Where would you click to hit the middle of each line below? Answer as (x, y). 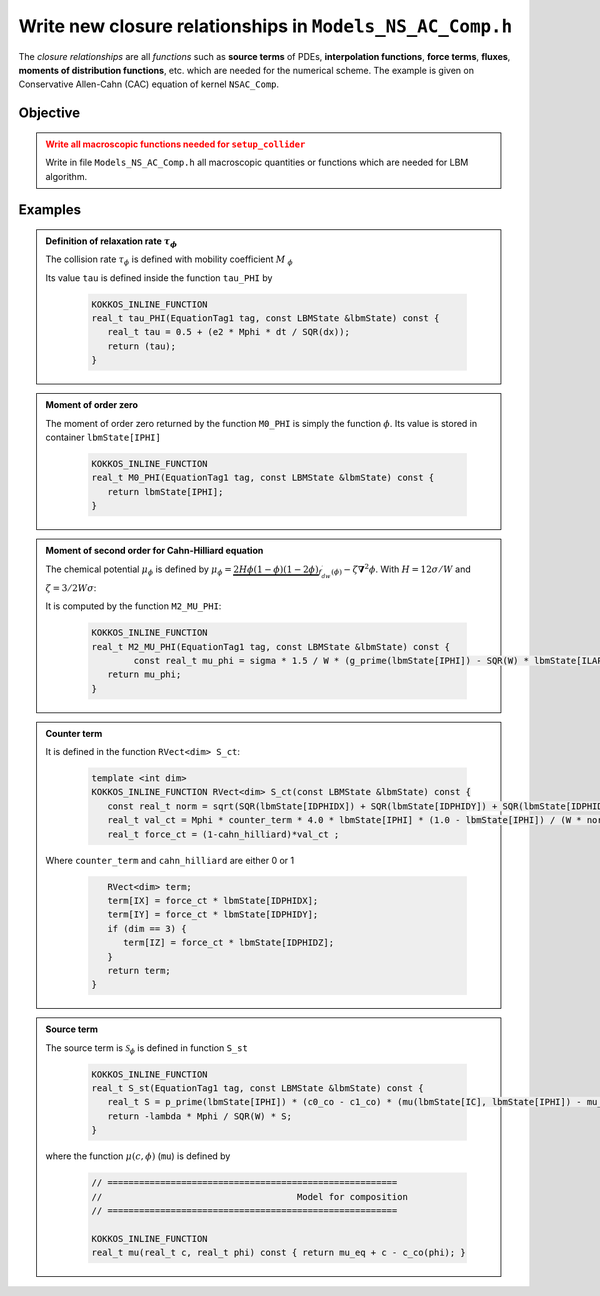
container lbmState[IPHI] (103, 437)
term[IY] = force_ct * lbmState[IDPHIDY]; (212, 914)
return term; (139, 970)
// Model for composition (250, 1196)
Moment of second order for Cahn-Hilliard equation (154, 551)
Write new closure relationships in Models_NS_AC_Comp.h (265, 26)
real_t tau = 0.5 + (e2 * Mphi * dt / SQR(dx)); (228, 332)
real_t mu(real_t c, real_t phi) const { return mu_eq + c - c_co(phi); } (279, 1253)
